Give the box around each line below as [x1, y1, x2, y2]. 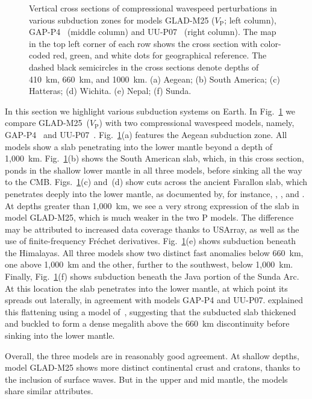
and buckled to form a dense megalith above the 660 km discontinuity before [5, 317, 290, 330]
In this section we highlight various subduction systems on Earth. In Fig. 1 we [5, 104, 296, 117]
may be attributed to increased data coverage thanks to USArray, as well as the [5, 222, 299, 235]
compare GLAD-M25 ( [5, 116, 90, 129]
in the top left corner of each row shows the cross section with [29, 37, 258, 49]
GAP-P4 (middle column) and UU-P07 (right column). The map [29, 25, 276, 38]
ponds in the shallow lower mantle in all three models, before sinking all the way [5, 163, 302, 176]
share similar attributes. [5, 385, 93, 397]
